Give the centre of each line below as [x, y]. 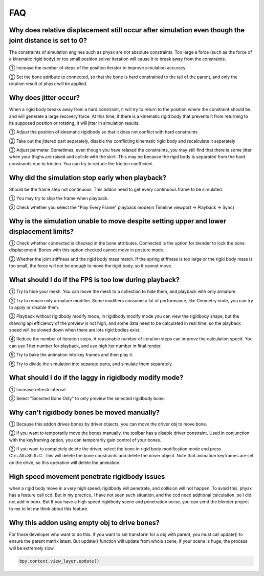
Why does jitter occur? [44, 98]
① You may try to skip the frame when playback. [59, 199]
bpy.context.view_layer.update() [59, 561]
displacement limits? [42, 232]
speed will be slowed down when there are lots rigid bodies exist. [75, 330]
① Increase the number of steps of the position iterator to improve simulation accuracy [97, 68]
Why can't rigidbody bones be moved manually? [84, 412]
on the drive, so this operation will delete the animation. [65, 463]
